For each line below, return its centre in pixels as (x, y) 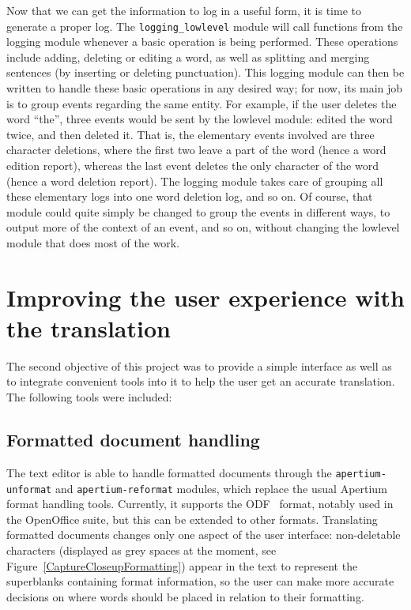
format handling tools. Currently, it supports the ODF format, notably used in (200, 504)
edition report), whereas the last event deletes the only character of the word (192, 165)
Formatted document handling (133, 440)
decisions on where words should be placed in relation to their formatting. (185, 596)
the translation (89, 328)
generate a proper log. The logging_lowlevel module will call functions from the (205, 26)
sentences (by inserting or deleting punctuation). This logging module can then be (205, 72)
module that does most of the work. (93, 242)
